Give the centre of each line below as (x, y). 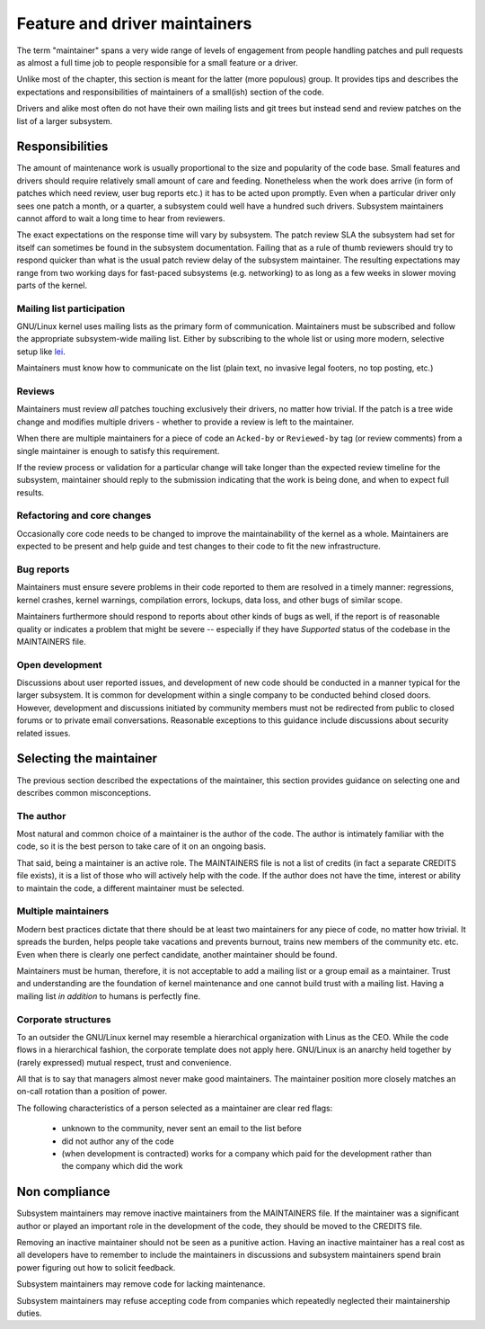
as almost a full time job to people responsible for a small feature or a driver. (157, 62)
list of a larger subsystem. (65, 120)
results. (31, 492)
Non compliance (64, 1192)
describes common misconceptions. (84, 792)
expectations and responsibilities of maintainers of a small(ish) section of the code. (170, 92)
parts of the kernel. (52, 285)
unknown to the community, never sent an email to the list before (182, 1128)
